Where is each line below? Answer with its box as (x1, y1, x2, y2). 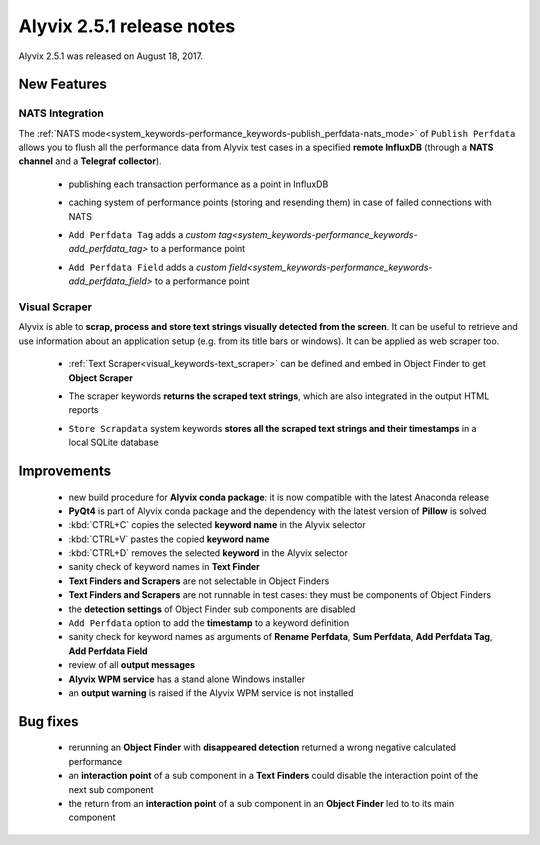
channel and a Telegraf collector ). (18, 155, 162, 167)
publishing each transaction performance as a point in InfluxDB (68, 178, 329, 190)
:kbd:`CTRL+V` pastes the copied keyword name (68, 533, 270, 545)
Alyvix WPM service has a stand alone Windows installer (68, 673, 305, 685)
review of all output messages (68, 659, 195, 671)
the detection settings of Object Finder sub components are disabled (68, 603, 356, 615)
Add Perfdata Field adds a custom (68, 261, 227, 273)
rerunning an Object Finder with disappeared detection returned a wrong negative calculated (68, 741, 457, 754)
